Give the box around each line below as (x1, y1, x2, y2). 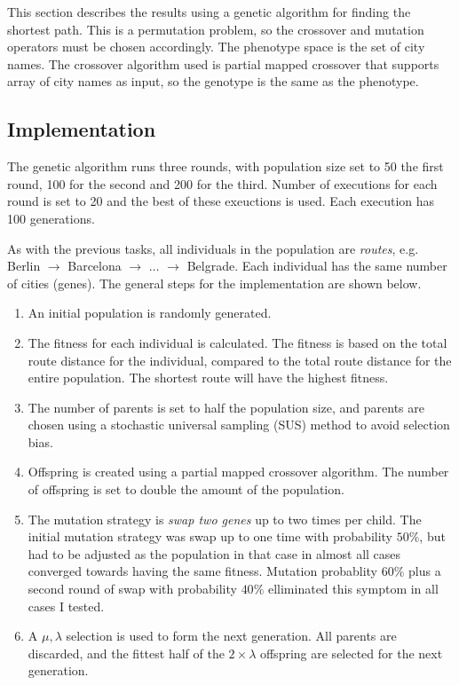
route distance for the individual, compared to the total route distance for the (28, 350, 452, 369)
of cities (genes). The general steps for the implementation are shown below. (7, 273, 422, 292)
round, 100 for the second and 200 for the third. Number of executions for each (7, 174, 438, 193)
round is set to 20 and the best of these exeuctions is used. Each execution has (7, 192, 435, 210)
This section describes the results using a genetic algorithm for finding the (7, 3, 411, 20)
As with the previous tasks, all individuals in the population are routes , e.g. (7, 239, 419, 257)
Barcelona (67, 256, 122, 275)
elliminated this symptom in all (267, 579, 439, 598)
